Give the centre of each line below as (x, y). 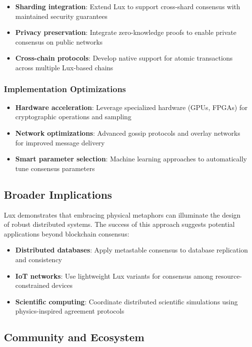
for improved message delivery (60, 142)
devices (62, 285)
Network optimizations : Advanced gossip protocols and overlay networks (128, 133)
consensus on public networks (59, 41)
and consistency (39, 259)
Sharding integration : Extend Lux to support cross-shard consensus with (128, 6)
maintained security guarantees (61, 16)
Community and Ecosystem (74, 337)
